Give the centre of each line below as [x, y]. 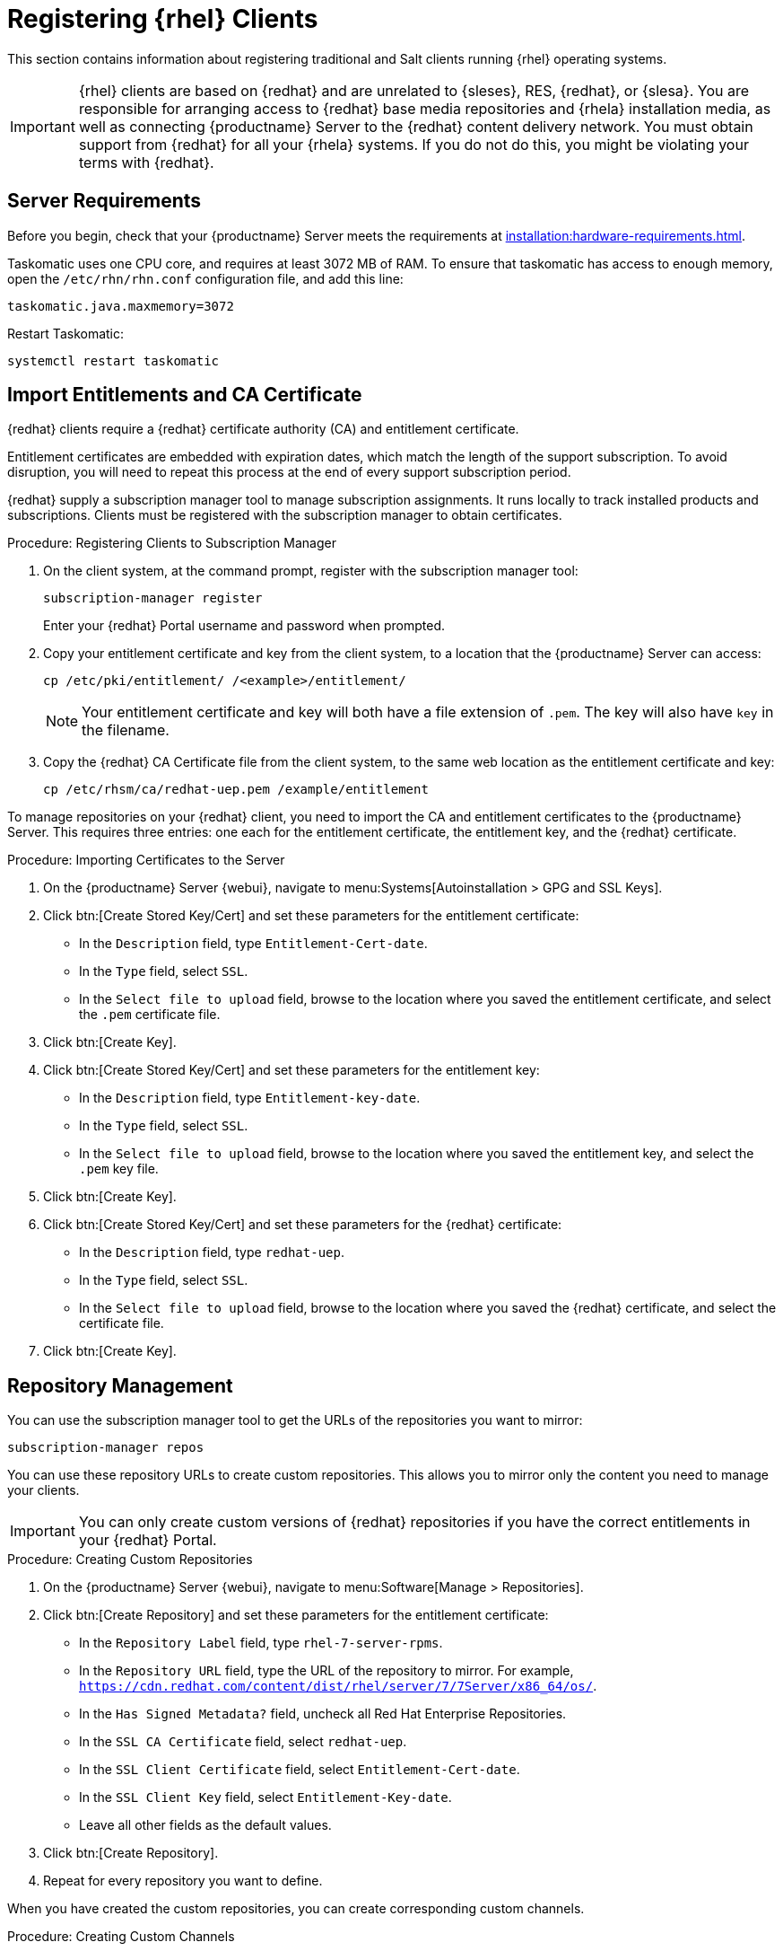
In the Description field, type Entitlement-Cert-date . [253, 944]
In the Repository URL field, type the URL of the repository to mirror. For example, [326, 1671]
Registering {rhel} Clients [163, 19]
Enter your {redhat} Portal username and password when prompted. [244, 626]
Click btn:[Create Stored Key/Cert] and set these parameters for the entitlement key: [291, 1070]
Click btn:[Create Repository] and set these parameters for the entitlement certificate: [296, 1615]
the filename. [126, 730]
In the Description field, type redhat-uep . [212, 1252]
